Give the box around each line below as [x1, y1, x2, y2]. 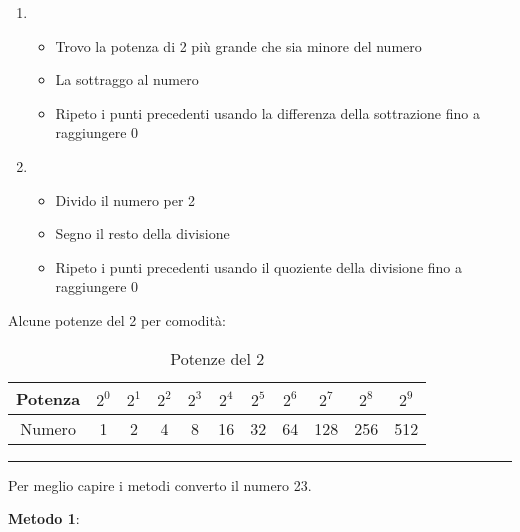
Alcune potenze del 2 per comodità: [8, 309, 226, 330]
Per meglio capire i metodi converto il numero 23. [8, 474, 312, 495]
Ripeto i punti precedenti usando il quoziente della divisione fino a [55, 256, 463, 277]
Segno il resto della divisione [55, 223, 230, 244]
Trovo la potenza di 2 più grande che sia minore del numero [55, 35, 422, 56]
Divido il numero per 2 [55, 189, 196, 210]
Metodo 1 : [8, 508, 80, 529]
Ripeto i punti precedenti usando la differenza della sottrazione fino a [55, 102, 480, 123]
